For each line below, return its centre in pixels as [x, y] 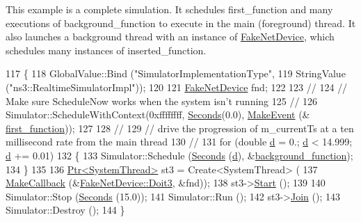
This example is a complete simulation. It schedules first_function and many [169, 9]
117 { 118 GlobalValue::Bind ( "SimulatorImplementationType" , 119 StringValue [176, 73]
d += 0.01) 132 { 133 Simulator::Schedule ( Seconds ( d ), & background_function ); [179, 155]
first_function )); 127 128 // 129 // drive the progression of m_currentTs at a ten [180, 128]
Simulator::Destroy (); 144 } [65, 210]
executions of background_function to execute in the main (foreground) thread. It [181, 23]
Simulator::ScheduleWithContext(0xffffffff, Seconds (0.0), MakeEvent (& [158, 114]
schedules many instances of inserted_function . [106, 50]
